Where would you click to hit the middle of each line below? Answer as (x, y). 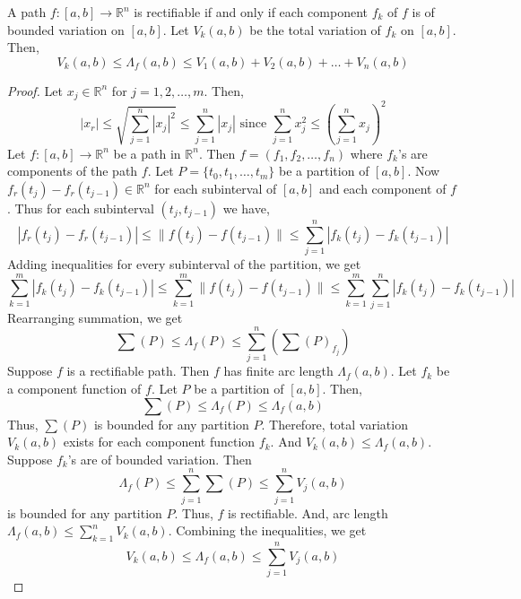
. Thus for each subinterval (81, 208)
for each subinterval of (216, 188)
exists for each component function (159, 442)
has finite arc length (278, 371)
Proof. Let (35, 90)
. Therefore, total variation (334, 424)
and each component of (382, 188)
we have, (246, 208)
